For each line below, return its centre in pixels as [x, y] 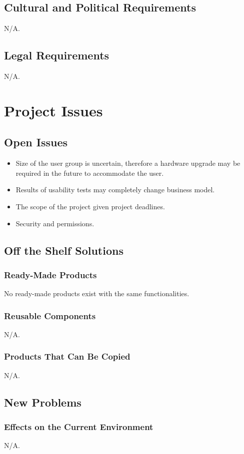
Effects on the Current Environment [79, 427]
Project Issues [53, 110]
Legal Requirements [57, 55]
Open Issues [36, 142]
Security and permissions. [55, 223]
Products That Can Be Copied [67, 356]
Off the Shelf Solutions [64, 250]
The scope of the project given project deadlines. [90, 206]
